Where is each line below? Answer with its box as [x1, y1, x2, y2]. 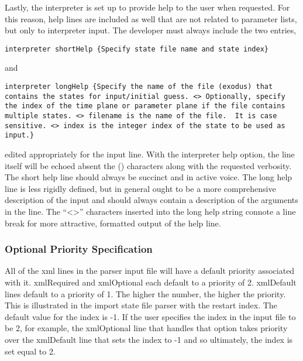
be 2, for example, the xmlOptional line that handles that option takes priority [5, 322, 288, 334]
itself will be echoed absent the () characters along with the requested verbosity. [5, 159, 292, 171]
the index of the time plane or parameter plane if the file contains [5, 102, 285, 111]
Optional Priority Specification [5, 242, 153, 256]
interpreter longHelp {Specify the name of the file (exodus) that [5, 82, 273, 91]
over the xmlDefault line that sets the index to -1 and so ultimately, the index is [5, 333, 293, 345]
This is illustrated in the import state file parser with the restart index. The [5, 299, 277, 311]
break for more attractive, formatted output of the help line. [5, 216, 221, 229]
